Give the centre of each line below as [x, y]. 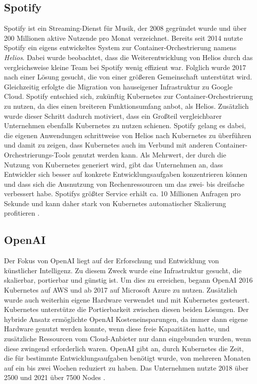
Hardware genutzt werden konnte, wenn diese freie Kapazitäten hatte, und [117, 329]
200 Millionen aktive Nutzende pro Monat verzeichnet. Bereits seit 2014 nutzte [124, 38]
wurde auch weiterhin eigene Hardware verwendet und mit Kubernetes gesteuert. [127, 299]
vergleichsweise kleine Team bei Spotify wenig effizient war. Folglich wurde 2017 [125, 67]
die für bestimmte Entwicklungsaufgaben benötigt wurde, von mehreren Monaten [127, 358]
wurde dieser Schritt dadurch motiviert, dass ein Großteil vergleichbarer [113, 115]
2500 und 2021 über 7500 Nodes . [55, 377]
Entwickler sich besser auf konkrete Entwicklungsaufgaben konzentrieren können [126, 174]
